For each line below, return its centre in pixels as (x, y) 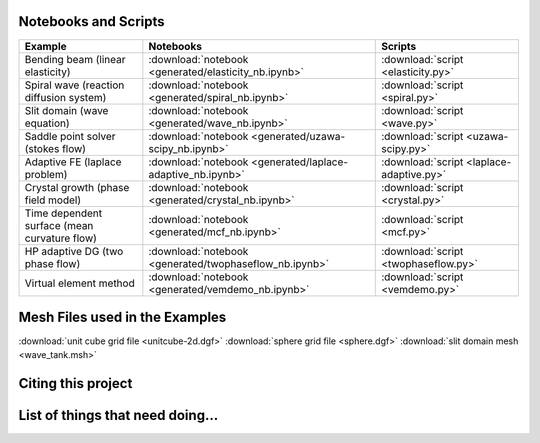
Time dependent (63, 213)
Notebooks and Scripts (91, 21)
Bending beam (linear (75, 59)
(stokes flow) (55, 148)
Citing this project (75, 383)
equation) (47, 123)
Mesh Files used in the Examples (122, 316)
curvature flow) (60, 238)
